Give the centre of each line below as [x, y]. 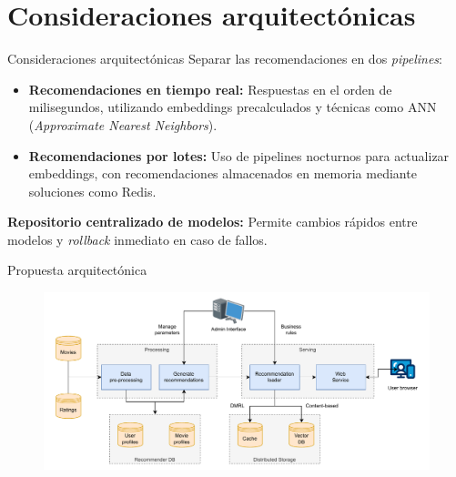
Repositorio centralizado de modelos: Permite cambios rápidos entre [213, 222]
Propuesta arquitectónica [77, 270]
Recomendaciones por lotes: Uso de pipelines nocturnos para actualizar [239, 155]
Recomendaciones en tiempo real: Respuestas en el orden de [210, 89]
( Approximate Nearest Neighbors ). [123, 124]
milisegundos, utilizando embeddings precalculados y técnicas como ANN [233, 107]
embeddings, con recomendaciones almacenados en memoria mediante [223, 173]
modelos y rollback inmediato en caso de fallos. [137, 239]
